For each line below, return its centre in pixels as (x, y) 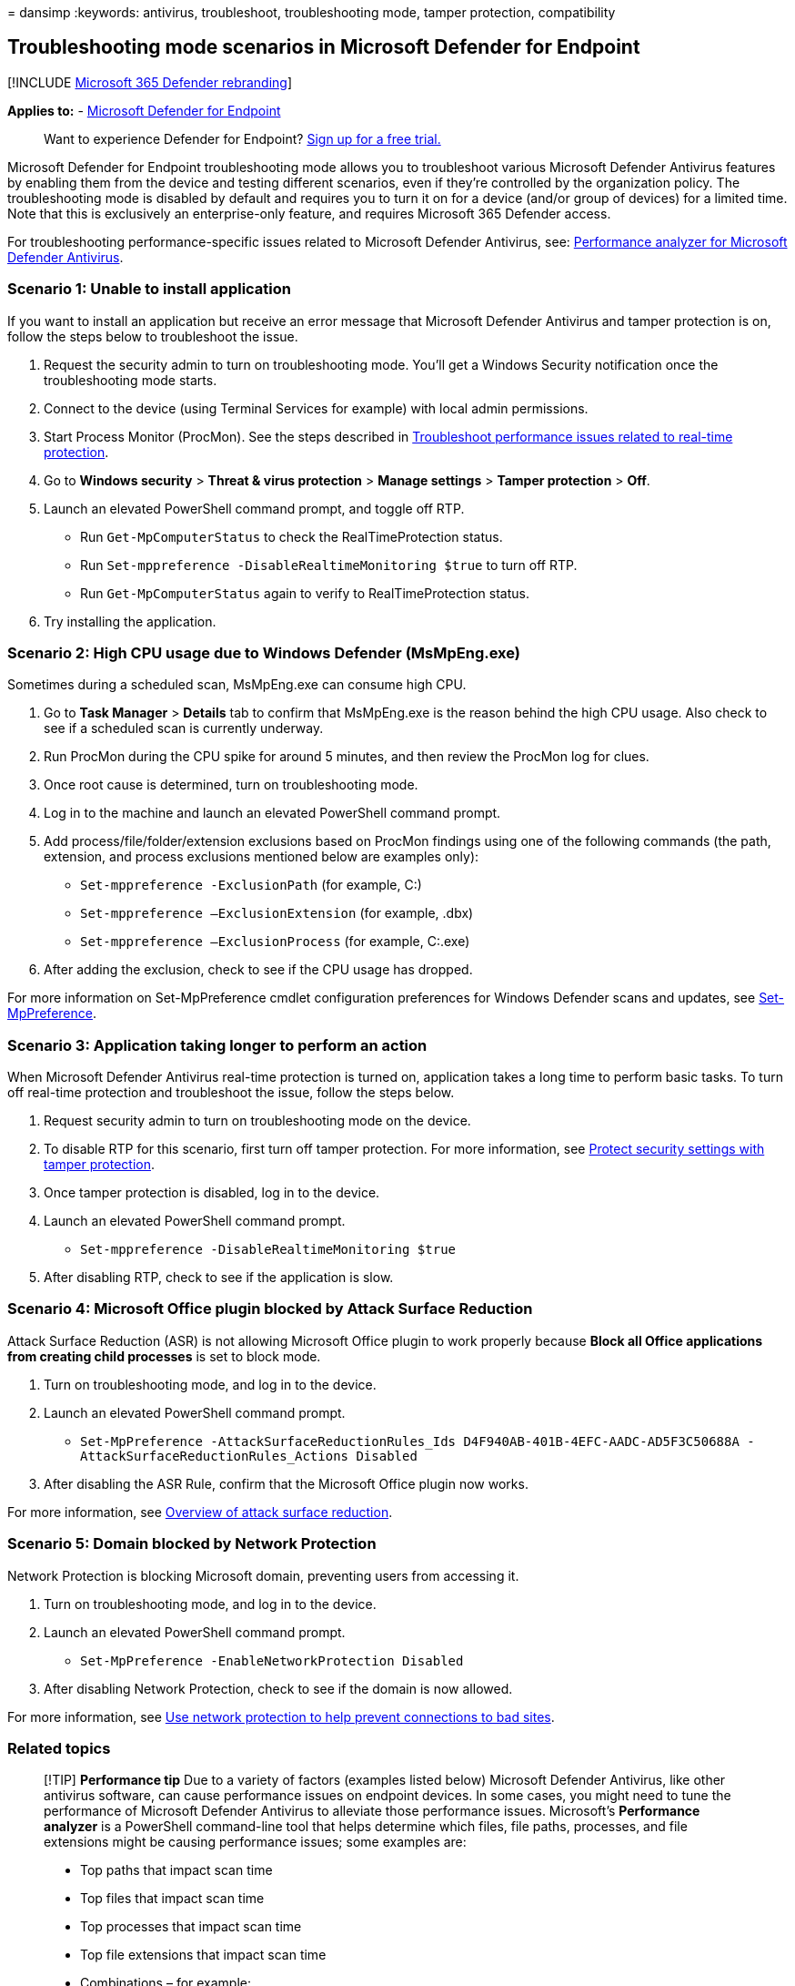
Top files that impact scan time (172, 1899)
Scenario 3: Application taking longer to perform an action (217, 1045)
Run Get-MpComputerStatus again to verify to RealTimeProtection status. (305, 593)
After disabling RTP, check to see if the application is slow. (219, 1278)
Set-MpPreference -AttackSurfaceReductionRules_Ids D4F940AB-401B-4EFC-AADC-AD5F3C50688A (410, 1441)
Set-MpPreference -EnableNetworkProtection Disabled (272, 1660)
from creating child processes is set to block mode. (164, 1356)
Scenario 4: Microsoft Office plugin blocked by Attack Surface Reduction (270, 1309)
